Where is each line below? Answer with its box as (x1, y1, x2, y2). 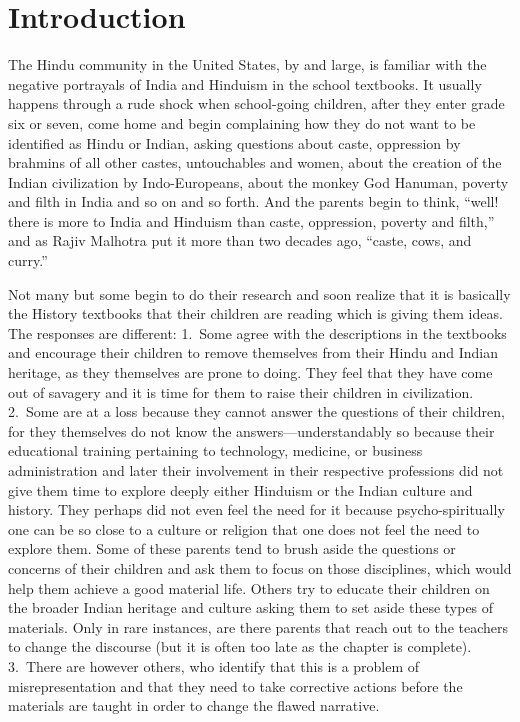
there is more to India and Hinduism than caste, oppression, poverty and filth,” (8, 210, 495, 231)
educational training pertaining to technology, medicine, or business (8, 440, 423, 461)
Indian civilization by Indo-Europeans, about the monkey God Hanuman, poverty (8, 171, 509, 192)
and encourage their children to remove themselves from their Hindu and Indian (8, 342, 499, 363)
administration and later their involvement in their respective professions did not (8, 460, 504, 480)
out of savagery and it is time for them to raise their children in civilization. (8, 381, 474, 402)
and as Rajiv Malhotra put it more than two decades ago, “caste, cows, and (8, 230, 472, 251)
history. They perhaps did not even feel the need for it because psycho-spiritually (8, 499, 505, 520)
